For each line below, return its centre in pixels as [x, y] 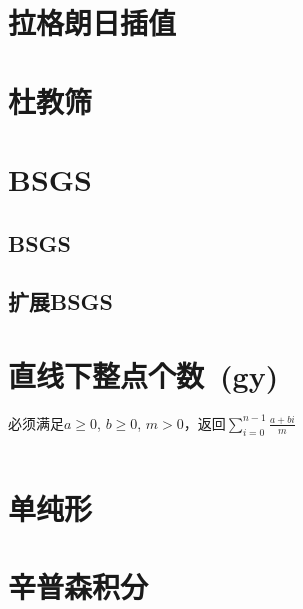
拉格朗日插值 [92, 22]
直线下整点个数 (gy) [143, 374]
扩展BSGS [60, 301]
